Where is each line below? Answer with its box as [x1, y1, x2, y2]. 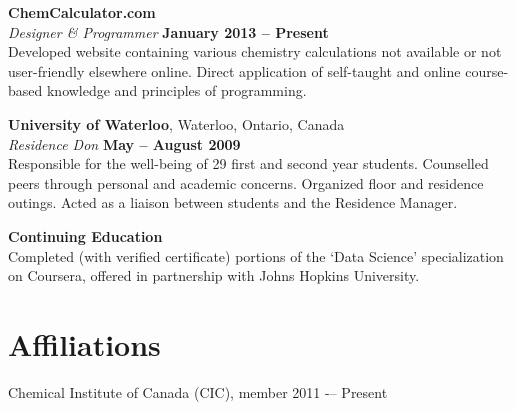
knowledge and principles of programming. [46, 80, 307, 101]
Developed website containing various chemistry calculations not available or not [8, 41, 502, 62]
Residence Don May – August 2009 [8, 133, 241, 154]
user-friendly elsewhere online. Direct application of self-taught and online [8, 60, 461, 81]
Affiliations [8, 323, 161, 364]
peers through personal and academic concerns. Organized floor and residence [8, 172, 484, 193]
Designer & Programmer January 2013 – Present [8, 21, 329, 42]
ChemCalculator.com [8, 2, 156, 22]
